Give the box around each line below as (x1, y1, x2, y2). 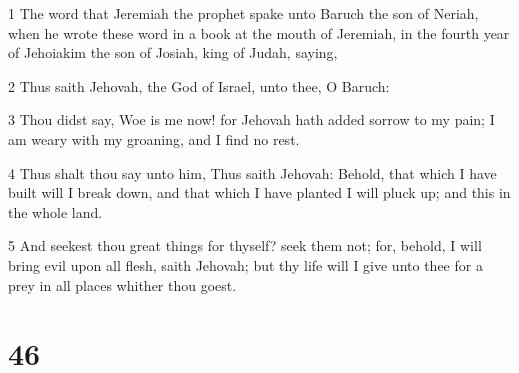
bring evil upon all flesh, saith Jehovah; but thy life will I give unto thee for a (8, 254, 483, 275)
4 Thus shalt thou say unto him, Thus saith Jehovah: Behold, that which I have (8, 162, 497, 183)
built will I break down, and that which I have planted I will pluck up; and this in (8, 182, 511, 203)
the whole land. (8, 201, 103, 222)
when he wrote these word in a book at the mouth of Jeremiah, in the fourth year (8, 22, 510, 43)
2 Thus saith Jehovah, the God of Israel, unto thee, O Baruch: (8, 75, 390, 96)
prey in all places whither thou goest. (8, 274, 237, 295)
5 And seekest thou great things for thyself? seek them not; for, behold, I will (8, 235, 482, 256)
